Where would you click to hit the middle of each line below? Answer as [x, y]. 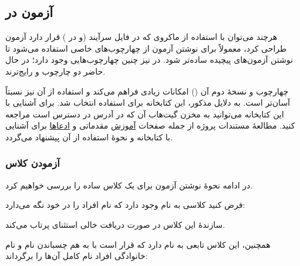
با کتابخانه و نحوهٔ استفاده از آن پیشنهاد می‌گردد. [89, 137]
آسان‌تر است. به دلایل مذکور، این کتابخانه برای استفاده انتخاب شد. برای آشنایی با [148, 102]
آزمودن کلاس [33, 163]
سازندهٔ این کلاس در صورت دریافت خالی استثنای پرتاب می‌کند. [115, 224]
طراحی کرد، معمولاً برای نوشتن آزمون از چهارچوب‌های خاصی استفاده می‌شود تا [146, 48]
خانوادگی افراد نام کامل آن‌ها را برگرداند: [77, 256]
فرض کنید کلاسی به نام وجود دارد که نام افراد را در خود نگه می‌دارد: [125, 205]
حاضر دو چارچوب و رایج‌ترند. [55, 71]
